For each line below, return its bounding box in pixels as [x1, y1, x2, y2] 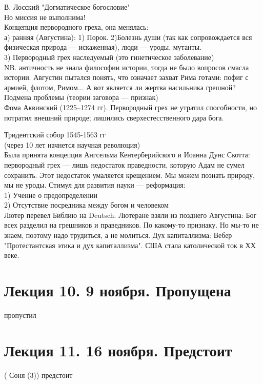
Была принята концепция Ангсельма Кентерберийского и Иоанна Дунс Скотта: [4, 149, 250, 160]
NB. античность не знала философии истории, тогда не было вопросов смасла [4, 62, 249, 72]
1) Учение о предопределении [4, 189, 97, 200]
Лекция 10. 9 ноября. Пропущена [4, 280, 231, 301]
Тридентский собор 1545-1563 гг [4, 129, 106, 140]
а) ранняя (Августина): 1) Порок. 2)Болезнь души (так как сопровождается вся [4, 31, 252, 42]
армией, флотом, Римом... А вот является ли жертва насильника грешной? [4, 82, 236, 92]
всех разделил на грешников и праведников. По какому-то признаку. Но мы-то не [4, 219, 259, 230]
